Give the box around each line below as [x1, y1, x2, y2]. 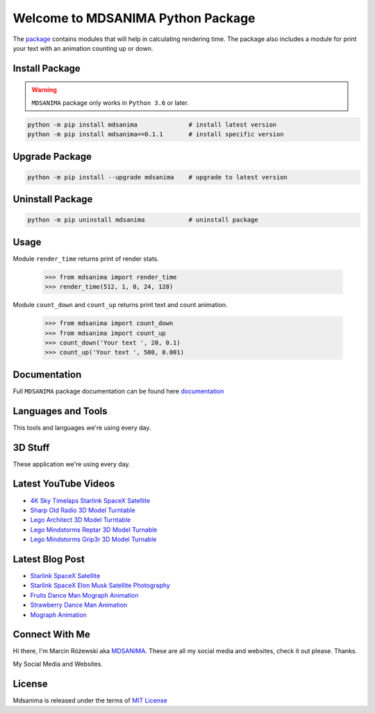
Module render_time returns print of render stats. [12, 254, 160, 263]
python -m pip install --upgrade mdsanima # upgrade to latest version [27, 173, 288, 181]
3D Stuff [12, 441, 50, 453]
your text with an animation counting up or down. [12, 44, 153, 52]
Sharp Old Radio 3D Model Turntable [30, 506, 135, 514]
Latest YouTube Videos [12, 478, 115, 490]
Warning [31, 85, 57, 94]
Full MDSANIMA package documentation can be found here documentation [12, 386, 224, 395]
